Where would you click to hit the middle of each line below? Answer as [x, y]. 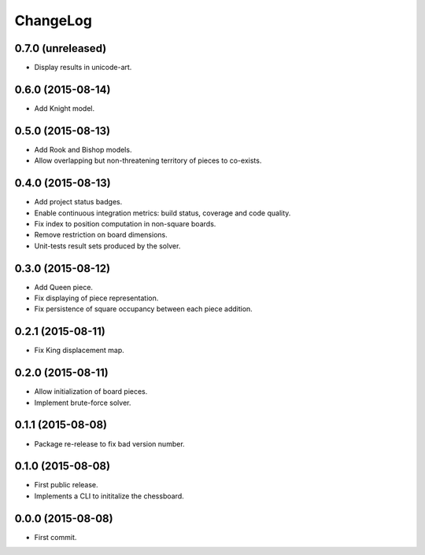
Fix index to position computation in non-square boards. [125, 223]
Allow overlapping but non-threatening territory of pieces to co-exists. [148, 160]
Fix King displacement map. [79, 351]
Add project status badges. [78, 202]
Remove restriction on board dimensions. [101, 235]
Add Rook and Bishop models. [83, 149]
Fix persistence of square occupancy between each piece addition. [144, 309]
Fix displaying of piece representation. [96, 298]
